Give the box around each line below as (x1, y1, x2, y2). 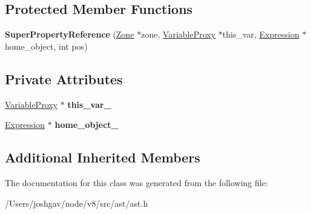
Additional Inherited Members (5, 148, 200, 167)
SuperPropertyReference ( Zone (5, 28, 134, 41)
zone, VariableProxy (141, 28, 216, 41)
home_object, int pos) (5, 39, 88, 52)
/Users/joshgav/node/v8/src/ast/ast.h (5, 196, 148, 209)
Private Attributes (5, 69, 123, 88)
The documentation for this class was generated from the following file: (5, 176, 268, 189)
